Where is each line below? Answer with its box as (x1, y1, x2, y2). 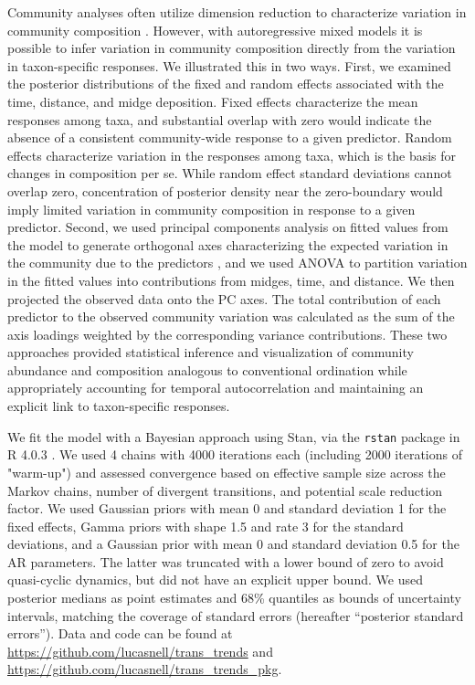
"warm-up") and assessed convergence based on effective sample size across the (7, 462, 446, 481)
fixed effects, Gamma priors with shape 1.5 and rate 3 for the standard (7, 516, 404, 535)
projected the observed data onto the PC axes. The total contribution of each (7, 289, 441, 308)
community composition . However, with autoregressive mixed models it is (7, 20, 423, 39)
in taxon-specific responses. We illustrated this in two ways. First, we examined (7, 56, 451, 75)
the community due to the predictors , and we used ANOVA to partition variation (7, 253, 468, 272)
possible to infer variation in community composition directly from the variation (7, 38, 456, 58)
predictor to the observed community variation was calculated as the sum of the (7, 307, 455, 326)
